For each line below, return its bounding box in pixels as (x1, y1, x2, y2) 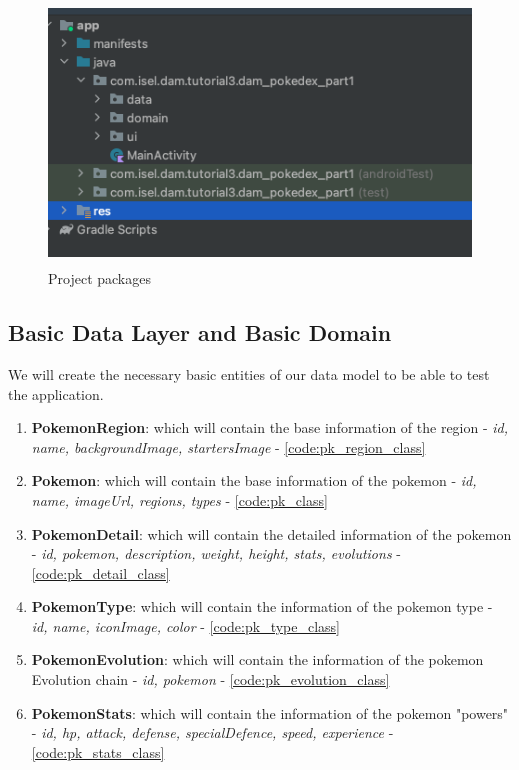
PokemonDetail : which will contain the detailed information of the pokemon (31, 523, 512, 544)
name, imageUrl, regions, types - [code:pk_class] (31, 489, 328, 510)
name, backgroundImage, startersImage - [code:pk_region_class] (31, 436, 426, 457)
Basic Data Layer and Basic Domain (8, 317, 392, 348)
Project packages (48, 268, 151, 289)
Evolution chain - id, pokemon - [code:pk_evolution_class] (31, 669, 390, 690)
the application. (8, 383, 104, 404)
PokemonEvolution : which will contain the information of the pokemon (31, 649, 484, 670)
